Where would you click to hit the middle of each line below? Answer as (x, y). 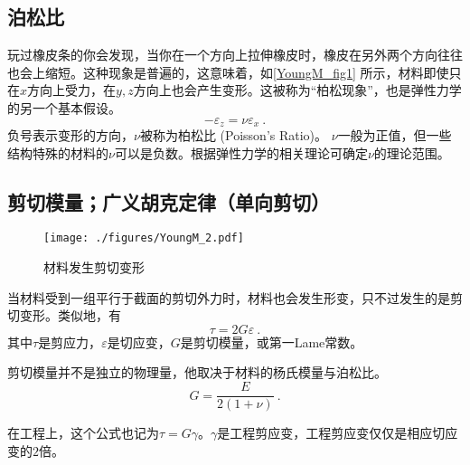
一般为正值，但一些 (395, 135)
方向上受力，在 (72, 90)
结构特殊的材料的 (58, 152)
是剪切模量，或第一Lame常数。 (272, 342)
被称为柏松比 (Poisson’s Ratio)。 (234, 135)
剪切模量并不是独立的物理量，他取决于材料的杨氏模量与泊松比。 (197, 372)
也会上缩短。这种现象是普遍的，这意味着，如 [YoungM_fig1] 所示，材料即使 (228, 72)
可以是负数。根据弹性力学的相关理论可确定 (241, 152)
